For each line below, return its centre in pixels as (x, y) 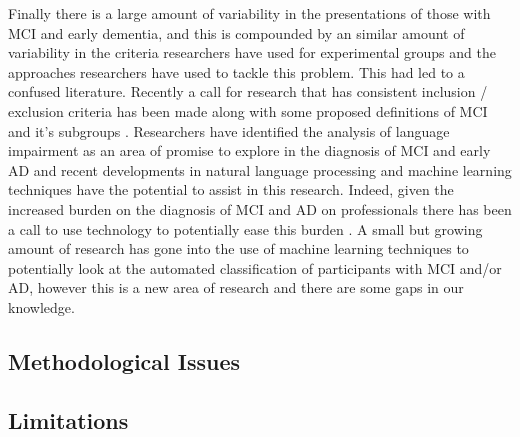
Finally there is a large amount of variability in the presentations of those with (249, 13)
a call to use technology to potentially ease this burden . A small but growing (245, 228)
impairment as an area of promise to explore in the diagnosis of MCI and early (249, 150)
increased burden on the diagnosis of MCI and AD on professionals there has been (260, 208)
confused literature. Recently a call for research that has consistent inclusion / (248, 91)
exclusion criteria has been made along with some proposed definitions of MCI (248, 110)
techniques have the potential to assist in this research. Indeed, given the (231, 189)
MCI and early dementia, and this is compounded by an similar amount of (236, 32)
